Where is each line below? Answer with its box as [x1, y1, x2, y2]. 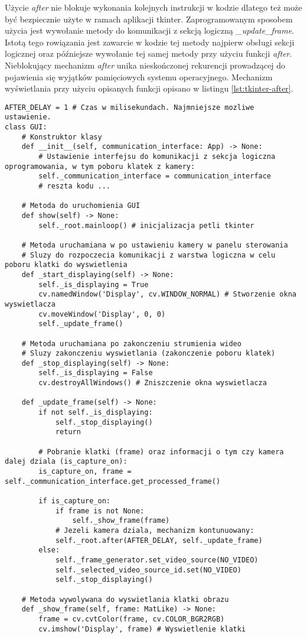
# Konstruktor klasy [21, 132, 102, 141]
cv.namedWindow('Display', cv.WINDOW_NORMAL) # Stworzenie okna [38, 290, 296, 299]
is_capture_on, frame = [38, 467, 132, 476]
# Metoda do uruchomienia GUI [21, 201, 141, 210]
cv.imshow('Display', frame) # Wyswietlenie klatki [38, 624, 246, 633]
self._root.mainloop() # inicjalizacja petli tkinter [38, 221, 254, 230]
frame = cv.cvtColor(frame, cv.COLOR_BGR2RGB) [38, 614, 225, 623]
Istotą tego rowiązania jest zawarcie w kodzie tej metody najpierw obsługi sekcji [5, 35, 295, 48]
